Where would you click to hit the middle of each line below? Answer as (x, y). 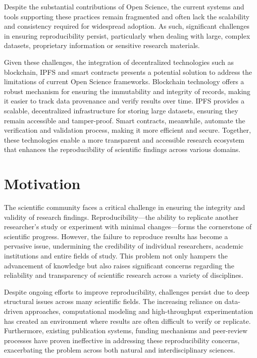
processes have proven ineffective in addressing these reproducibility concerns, (122, 340)
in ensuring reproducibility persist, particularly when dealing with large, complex (127, 35)
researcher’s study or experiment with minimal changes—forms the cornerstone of (128, 227)
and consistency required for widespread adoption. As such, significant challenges (127, 26)
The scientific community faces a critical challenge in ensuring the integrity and (125, 207)
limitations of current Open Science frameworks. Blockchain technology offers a (124, 81)
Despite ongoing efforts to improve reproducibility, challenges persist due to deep (127, 291)
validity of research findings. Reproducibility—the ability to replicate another (121, 217)
